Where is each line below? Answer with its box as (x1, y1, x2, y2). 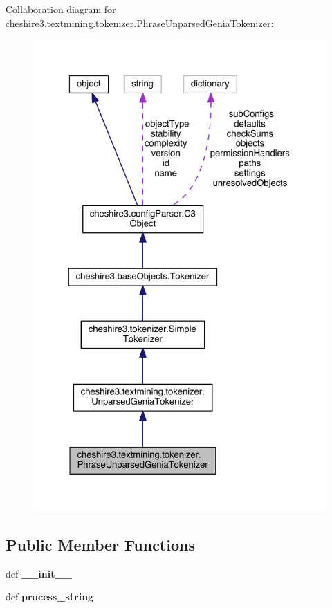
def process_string (6, 589, 94, 604)
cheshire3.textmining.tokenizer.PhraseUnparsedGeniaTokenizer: (6, 15, 274, 30)
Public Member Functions (6, 533, 195, 555)
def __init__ (6, 566, 72, 580)
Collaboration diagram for (6, 2, 116, 16)
